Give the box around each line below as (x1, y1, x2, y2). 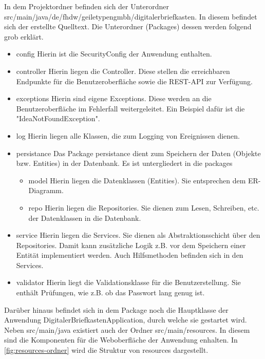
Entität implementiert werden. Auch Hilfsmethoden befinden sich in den (16, 250, 243, 260)
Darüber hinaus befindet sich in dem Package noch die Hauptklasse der (4, 304, 229, 315)
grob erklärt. (4, 31, 44, 42)
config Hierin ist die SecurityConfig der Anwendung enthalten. (16, 48, 212, 59)
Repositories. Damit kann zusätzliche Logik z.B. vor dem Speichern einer (16, 239, 246, 250)
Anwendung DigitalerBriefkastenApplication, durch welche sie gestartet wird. (4, 314, 247, 325)
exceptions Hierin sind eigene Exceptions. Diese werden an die (16, 93, 212, 104)
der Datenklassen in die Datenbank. (28, 212, 141, 223)
